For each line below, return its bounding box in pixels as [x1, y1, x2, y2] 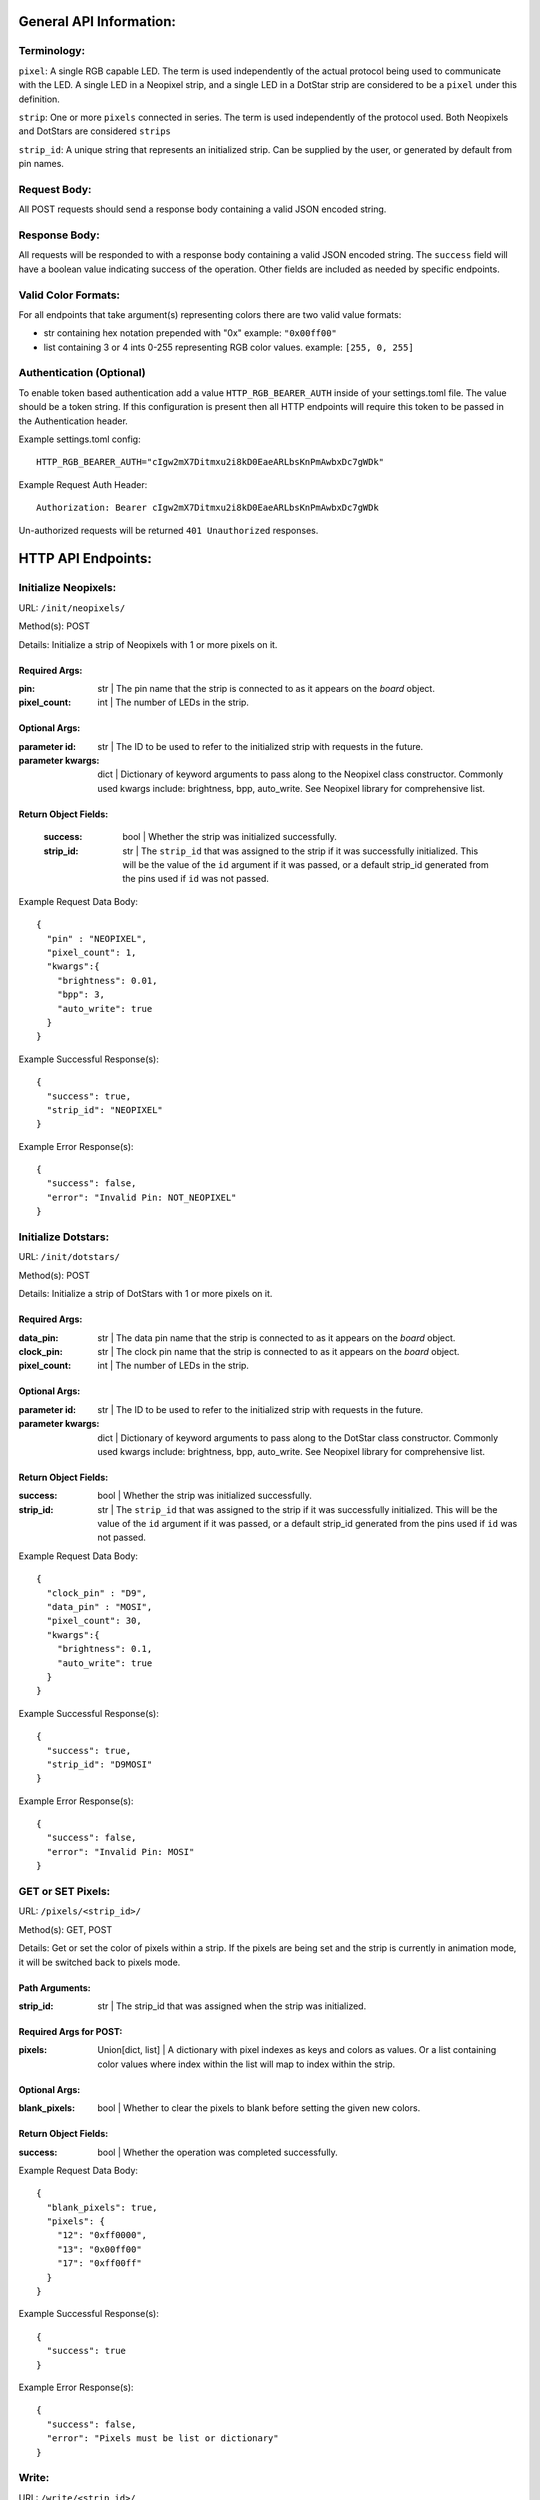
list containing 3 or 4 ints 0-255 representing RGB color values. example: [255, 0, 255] [43, 341, 414, 353]
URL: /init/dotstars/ [18, 1251, 120, 1263]
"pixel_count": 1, [46, 946, 137, 958]
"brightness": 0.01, [56, 975, 158, 986]
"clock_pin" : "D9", [46, 1587, 148, 1599]
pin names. [18, 158, 65, 170]
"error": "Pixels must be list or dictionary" [46, 2433, 279, 2444]
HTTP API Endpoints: [18, 550, 152, 567]
